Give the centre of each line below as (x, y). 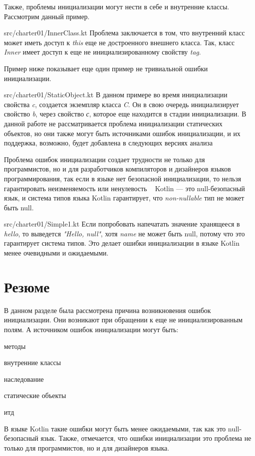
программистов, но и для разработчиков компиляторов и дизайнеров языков (117, 169)
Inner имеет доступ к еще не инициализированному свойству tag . (102, 52)
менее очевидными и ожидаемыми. (56, 253)
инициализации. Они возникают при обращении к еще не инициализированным (123, 320)
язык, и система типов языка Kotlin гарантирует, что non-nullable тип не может (124, 198)
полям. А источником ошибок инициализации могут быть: (91, 329)
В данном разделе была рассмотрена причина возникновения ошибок (108, 310)
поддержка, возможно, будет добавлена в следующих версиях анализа (108, 143)
